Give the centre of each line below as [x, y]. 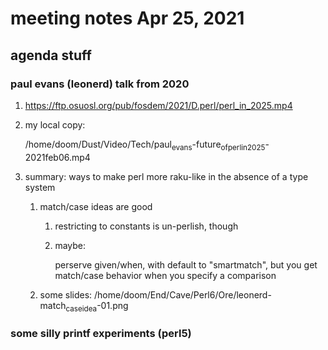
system [40, 187]
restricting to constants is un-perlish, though [146, 226]
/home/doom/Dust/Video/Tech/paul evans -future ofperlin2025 [145, 145]
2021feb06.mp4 [57, 157]
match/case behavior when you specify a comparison [165, 275]
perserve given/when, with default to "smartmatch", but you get [186, 264]
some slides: [66, 294]
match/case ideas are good [96, 206]
